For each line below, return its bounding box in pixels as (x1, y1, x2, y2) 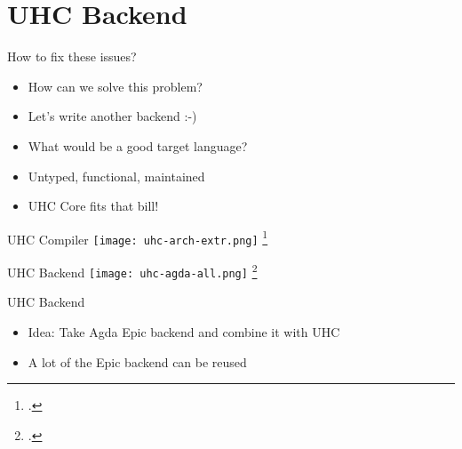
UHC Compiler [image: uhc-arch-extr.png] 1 (7, 227, 268, 248)
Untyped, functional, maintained (28, 166, 205, 185)
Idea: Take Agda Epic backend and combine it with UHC (28, 322, 340, 341)
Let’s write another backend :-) (28, 107, 197, 125)
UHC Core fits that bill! (28, 196, 159, 215)
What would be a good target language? (28, 136, 248, 155)
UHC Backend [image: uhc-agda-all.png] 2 (7, 261, 258, 281)
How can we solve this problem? (28, 76, 203, 95)
